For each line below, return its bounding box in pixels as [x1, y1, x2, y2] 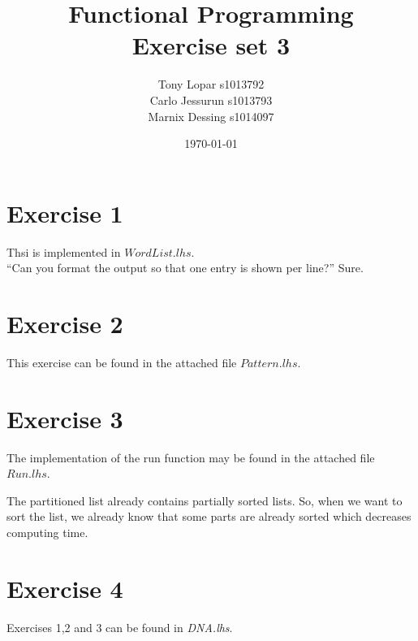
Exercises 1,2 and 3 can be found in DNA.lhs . [6, 618, 233, 635]
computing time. [6, 524, 88, 541]
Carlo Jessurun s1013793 [149, 91, 273, 108]
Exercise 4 [6, 571, 123, 604]
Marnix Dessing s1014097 [148, 107, 274, 124]
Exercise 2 [6, 307, 123, 340]
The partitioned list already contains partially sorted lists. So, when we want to [6, 492, 403, 509]
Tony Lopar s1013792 [157, 76, 265, 93]
